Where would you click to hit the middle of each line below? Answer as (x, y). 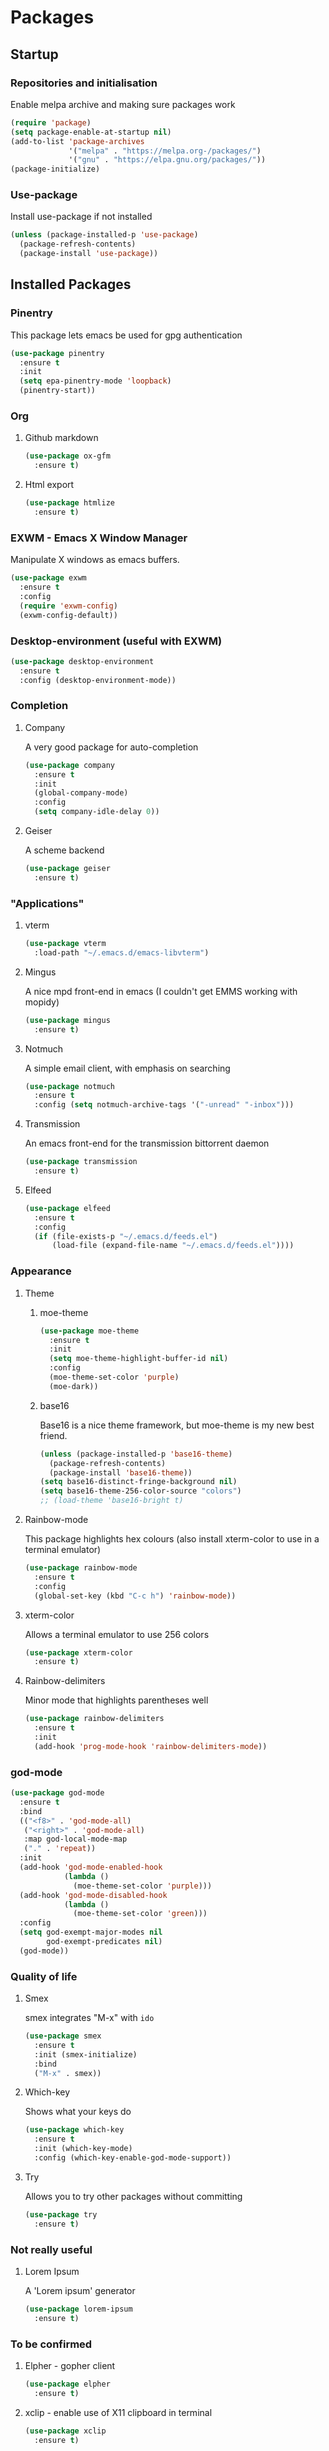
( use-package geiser (67, 869)
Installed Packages (71, 284)
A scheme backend (64, 850)
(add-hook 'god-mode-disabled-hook (93, 1895)
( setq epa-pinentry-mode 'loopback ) (95, 381)
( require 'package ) (51, 122)
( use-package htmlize (69, 503)
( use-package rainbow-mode (81, 1568)
